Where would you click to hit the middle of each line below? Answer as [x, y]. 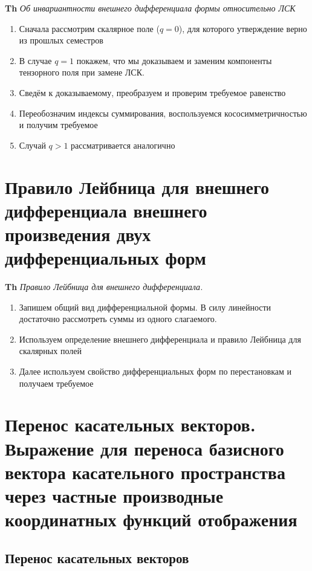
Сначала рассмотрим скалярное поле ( [89, 28]
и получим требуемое [58, 125]
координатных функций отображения [151, 519]
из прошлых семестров [61, 40]
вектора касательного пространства [145, 472]
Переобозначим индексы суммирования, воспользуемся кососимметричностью [163, 113]
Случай [32, 145]
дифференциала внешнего [106, 210]
